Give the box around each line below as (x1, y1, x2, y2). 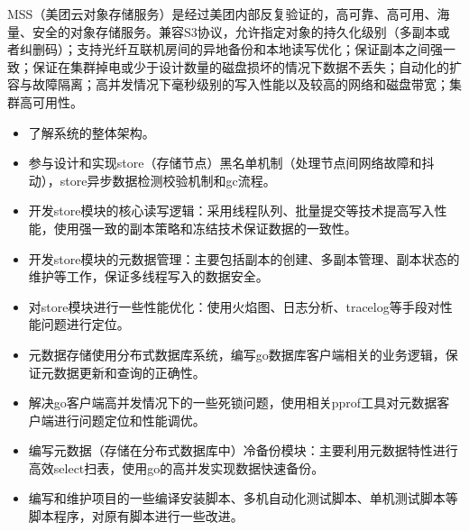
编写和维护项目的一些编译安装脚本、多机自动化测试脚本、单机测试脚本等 (28, 489, 458, 508)
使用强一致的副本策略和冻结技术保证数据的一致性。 (53, 218, 357, 237)
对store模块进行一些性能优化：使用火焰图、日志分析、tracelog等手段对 (28, 297, 440, 316)
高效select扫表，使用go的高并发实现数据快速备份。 (28, 458, 325, 477)
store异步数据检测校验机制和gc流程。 (60, 170, 276, 189)
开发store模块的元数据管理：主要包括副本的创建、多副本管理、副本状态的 (28, 249, 460, 268)
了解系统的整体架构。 (28, 123, 155, 142)
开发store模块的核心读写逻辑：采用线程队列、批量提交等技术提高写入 (28, 201, 435, 220)
